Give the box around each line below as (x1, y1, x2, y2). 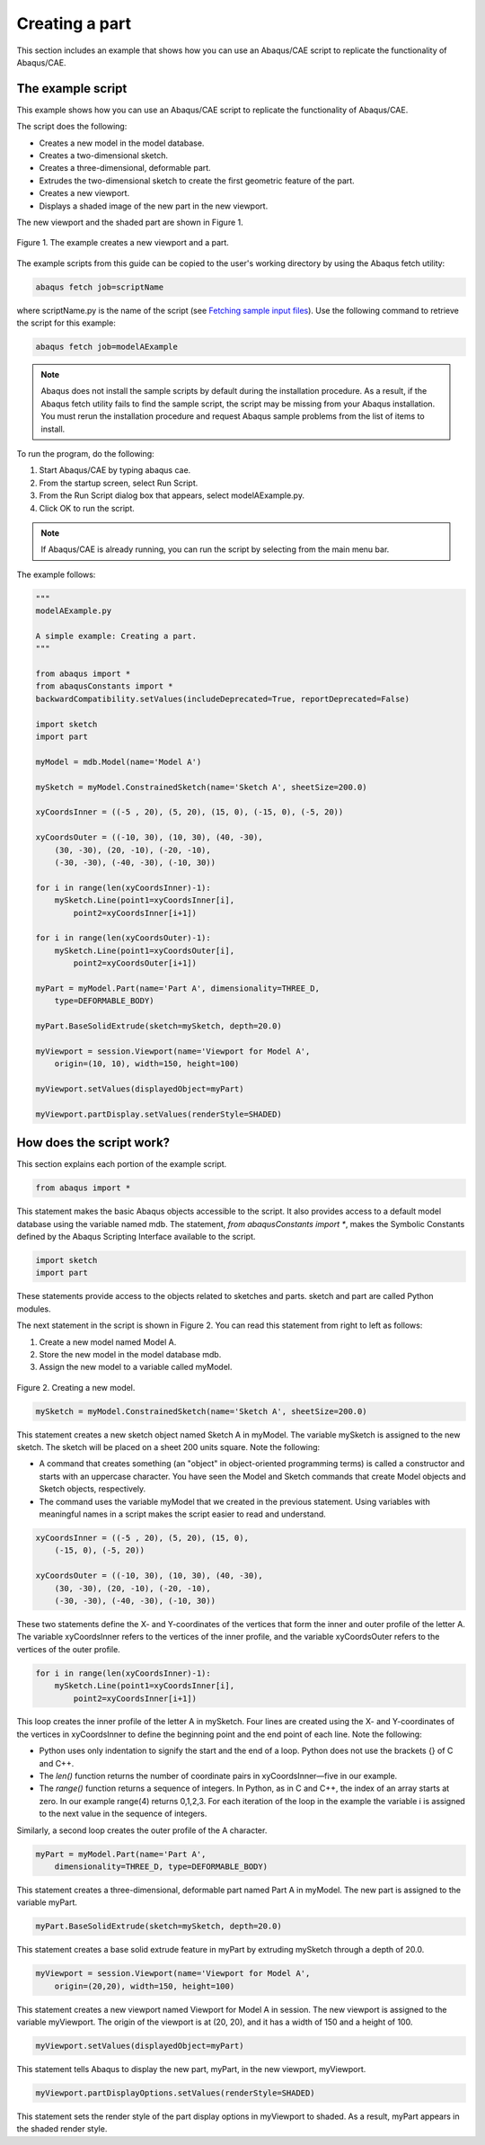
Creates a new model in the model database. (39, 138, 205, 148)
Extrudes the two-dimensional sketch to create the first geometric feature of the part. (39, 175, 355, 186)
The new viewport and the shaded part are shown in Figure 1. (16, 217, 243, 227)
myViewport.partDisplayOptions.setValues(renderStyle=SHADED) (35, 2088, 315, 2098)
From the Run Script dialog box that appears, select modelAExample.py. (39, 490, 305, 501)
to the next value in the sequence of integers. (39, 1808, 207, 1820)
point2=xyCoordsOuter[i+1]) (73, 958, 198, 968)
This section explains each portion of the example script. (16, 1159, 227, 1170)
